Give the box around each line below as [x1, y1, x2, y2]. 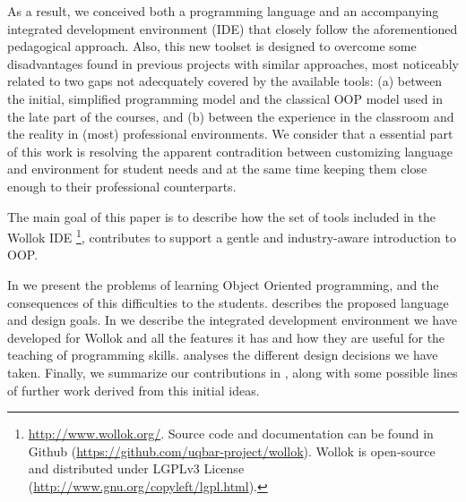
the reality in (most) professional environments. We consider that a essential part [7, 124, 453, 143]
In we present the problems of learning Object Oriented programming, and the [7, 275, 439, 294]
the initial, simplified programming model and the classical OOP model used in [7, 89, 443, 107]
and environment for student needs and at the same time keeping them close [7, 159, 427, 178]
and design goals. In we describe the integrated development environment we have [7, 311, 457, 329]
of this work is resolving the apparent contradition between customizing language [7, 141, 453, 160]
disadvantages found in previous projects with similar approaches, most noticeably [7, 54, 459, 72]
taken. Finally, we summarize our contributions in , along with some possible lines [7, 362, 458, 381]
